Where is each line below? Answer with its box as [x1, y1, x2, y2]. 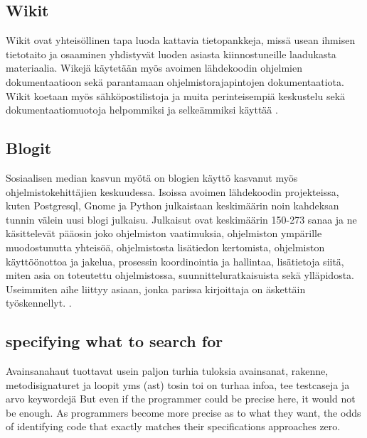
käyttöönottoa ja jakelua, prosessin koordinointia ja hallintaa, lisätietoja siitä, [6, 253, 344, 268]
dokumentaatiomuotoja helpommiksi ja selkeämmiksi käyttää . [6, 102, 278, 117]
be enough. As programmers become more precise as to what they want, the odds [6, 405, 361, 420]
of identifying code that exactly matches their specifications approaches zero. [6, 419, 341, 434]
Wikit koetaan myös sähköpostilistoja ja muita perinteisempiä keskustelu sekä [6, 88, 346, 103]
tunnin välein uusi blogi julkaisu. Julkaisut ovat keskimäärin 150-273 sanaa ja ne [6, 212, 357, 226]
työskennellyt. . [6, 295, 72, 310]
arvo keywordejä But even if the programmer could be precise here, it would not [6, 391, 356, 406]
